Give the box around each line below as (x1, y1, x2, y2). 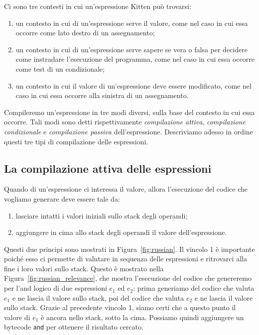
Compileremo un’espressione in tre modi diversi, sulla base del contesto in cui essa (4, 107, 255, 117)
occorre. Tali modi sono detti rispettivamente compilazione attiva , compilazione (4, 116, 246, 127)
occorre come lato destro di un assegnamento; (15, 27, 155, 38)
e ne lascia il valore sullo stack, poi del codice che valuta (12, 292, 184, 303)
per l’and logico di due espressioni (4, 283, 107, 293)
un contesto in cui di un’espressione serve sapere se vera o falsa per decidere (15, 44, 248, 54)
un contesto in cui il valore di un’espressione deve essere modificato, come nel (15, 80, 252, 91)
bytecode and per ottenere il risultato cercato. (4, 322, 143, 332)
